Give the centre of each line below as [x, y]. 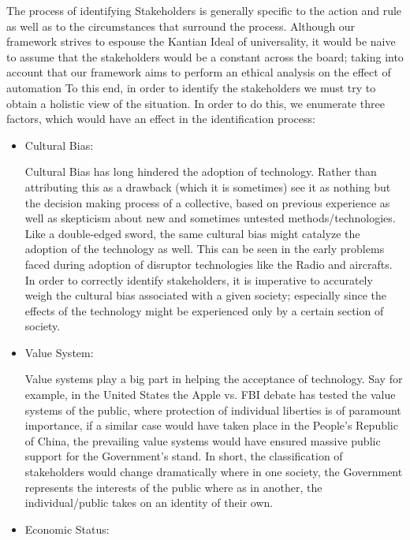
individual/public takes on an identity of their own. [149, 503]
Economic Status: [67, 529]
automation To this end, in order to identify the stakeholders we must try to [191, 87]
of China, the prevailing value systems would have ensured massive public [203, 440]
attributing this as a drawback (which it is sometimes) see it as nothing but [208, 186]
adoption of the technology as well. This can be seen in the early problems [205, 249]
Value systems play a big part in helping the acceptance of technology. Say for [214, 379]
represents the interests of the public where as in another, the [173, 487]
